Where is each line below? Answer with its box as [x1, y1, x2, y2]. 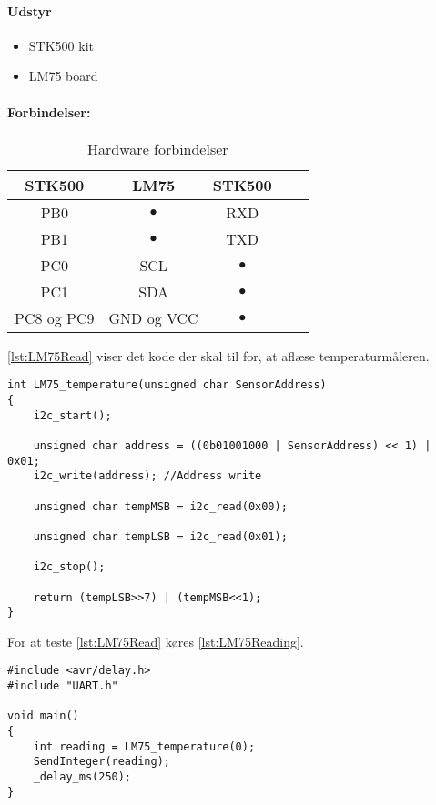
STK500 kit [28, 35, 94, 55]
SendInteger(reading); [33, 755, 170, 769]
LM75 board [28, 66, 98, 86]
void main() [7, 709, 79, 723]
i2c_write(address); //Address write [33, 469, 262, 483]
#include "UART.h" [7, 679, 118, 693]
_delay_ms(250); [33, 770, 132, 784]
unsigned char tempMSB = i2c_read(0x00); [33, 499, 288, 513]
